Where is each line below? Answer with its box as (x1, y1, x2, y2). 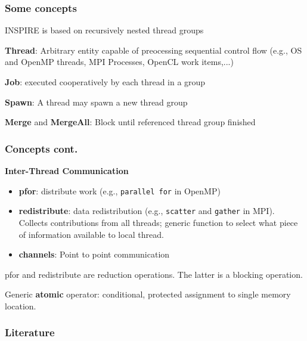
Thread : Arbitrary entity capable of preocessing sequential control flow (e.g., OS (5, 44, 302, 56)
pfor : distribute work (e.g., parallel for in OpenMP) (18, 184, 221, 197)
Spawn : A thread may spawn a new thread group (5, 95, 188, 108)
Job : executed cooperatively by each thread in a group (5, 76, 206, 88)
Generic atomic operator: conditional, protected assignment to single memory (5, 288, 291, 300)
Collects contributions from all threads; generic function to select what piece (18, 216, 298, 228)
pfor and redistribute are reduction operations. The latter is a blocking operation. (5, 268, 303, 280)
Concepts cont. (5, 141, 78, 156)
